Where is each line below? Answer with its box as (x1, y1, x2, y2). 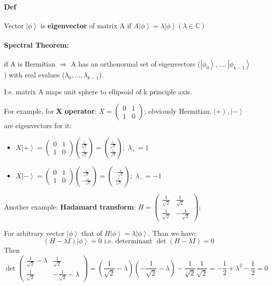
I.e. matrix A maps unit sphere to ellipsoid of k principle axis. (4, 86, 192, 96)
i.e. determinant (104, 238, 153, 245)
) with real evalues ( (4, 70, 65, 80)
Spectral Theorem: (4, 39, 69, 50)
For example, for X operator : (4, 106, 97, 116)
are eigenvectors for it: (4, 120, 72, 131)
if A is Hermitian (4, 59, 55, 69)
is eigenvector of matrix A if (40, 20, 131, 30)
